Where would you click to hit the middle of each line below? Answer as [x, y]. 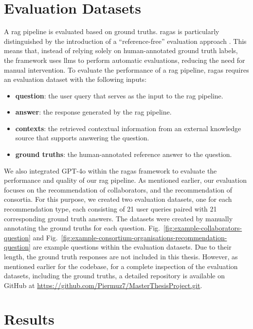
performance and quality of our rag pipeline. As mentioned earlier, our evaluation [125, 180]
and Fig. [45, 237]
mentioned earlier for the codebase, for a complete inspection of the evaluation [121, 266]
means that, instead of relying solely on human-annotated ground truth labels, [121, 50]
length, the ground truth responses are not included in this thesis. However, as [121, 256]
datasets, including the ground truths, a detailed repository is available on [115, 276]
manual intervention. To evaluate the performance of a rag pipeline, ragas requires [126, 69]
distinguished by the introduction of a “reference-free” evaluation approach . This [125, 41]
